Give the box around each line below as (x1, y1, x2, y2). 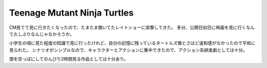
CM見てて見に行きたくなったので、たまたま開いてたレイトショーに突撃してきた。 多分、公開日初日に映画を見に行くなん (9, 24, 255, 30)
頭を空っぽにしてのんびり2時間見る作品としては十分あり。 (9, 56, 129, 62)
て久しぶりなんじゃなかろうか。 (9, 31, 74, 37)
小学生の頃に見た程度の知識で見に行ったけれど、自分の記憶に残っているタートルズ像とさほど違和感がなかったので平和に (9, 40, 256, 46)
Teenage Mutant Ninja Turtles (9, 7, 134, 18)
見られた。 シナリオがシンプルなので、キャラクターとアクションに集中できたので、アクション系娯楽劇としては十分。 (9, 47, 247, 53)
